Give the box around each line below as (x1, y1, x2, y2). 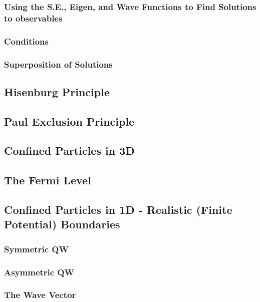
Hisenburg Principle (4, 84, 110, 99)
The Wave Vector (4, 288, 76, 301)
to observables (4, 12, 63, 24)
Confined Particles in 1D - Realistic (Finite (4, 201, 232, 217)
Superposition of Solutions (4, 58, 113, 70)
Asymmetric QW (4, 265, 75, 278)
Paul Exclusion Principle (4, 113, 135, 129)
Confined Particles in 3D (4, 143, 135, 158)
